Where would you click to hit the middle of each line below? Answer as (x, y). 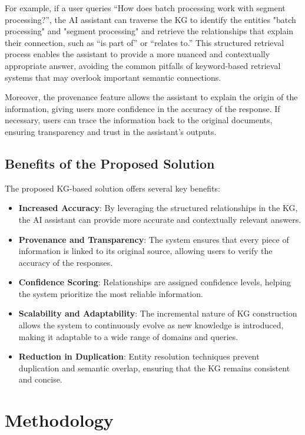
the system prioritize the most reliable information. (111, 293)
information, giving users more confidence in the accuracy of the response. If (142, 108)
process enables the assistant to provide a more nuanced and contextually (137, 54)
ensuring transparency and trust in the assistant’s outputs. (111, 131)
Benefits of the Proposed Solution (110, 163)
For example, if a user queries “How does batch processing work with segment (145, 8)
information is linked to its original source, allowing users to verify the (145, 251)
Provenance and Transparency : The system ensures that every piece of (154, 239)
